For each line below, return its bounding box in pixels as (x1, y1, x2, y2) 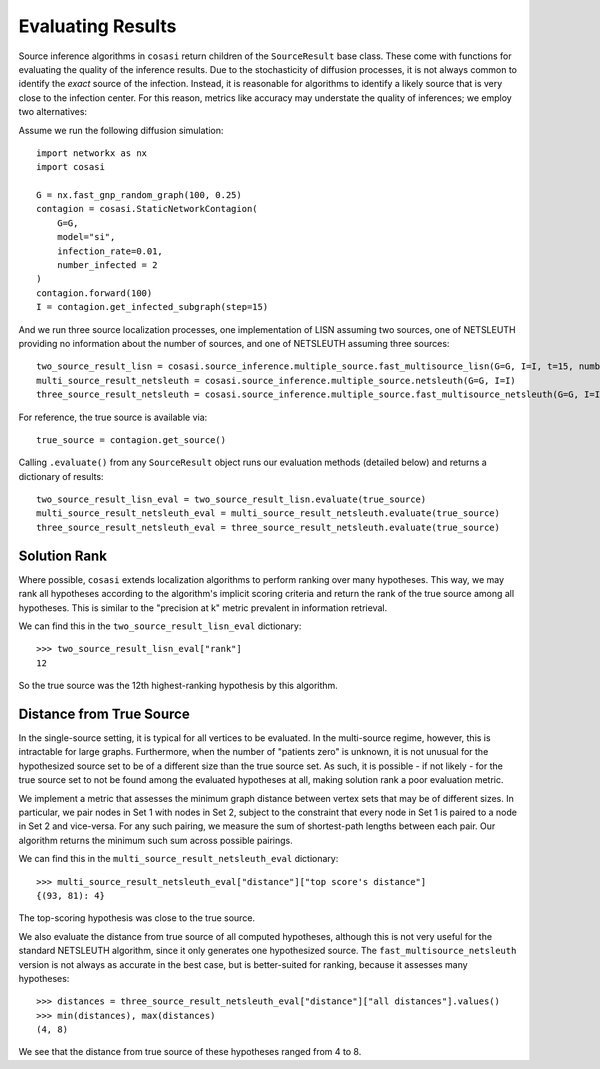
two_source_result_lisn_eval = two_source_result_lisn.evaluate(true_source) (36, 494, 427, 505)
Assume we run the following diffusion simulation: (18, 124, 224, 136)
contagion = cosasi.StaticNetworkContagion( (36, 203, 259, 215)
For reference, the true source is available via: (18, 411, 208, 423)
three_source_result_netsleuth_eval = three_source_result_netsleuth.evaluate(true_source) (36, 521, 500, 533)
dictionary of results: (18, 470, 104, 482)
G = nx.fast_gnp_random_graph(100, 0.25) (36, 190, 242, 201)
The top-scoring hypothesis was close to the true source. (18, 912, 255, 924)
